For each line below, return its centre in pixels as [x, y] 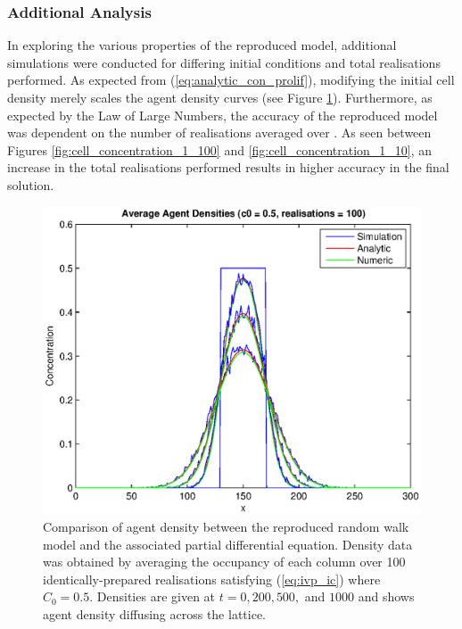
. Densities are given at [153, 596]
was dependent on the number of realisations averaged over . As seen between [219, 132]
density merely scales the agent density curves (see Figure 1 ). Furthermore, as [220, 97]
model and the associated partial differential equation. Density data [228, 544]
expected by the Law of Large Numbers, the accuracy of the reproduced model [223, 115]
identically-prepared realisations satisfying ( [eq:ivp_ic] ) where [212, 579]
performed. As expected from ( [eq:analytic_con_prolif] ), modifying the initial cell [231, 80]
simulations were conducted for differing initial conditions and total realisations [224, 62]
